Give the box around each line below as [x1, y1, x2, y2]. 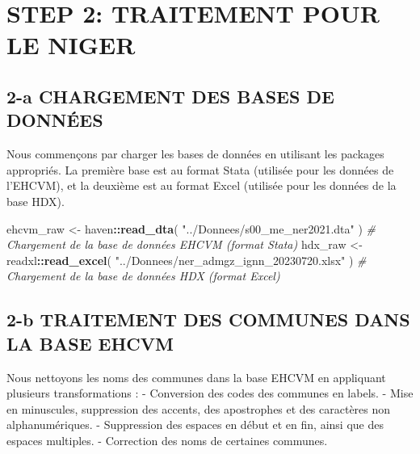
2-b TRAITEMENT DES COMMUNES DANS [6, 307, 410, 332]
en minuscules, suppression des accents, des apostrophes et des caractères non [6, 400, 391, 417]
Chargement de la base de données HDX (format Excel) [6, 267, 280, 284]
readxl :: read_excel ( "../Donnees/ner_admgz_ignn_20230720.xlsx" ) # [6, 251, 367, 268]
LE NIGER [6, 28, 136, 61]
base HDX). [6, 192, 65, 209]
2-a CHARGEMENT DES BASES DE [6, 83, 334, 108]
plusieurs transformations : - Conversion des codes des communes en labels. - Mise [6, 385, 414, 401]
